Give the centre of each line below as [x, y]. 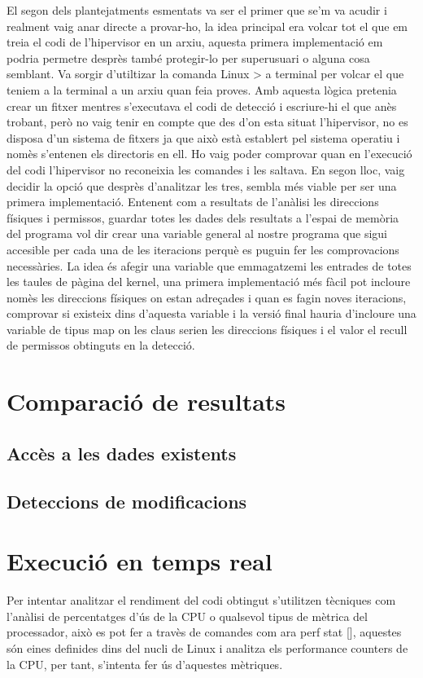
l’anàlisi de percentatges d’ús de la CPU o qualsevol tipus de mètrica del [187, 616]
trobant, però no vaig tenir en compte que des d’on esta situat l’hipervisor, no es [207, 122]
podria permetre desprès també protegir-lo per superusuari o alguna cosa [188, 57]
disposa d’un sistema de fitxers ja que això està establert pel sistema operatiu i [203, 137]
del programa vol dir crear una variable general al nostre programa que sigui [197, 233]
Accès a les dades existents [122, 453]
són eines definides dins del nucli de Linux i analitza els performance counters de [207, 647]
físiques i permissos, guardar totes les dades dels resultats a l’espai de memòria [203, 217]
